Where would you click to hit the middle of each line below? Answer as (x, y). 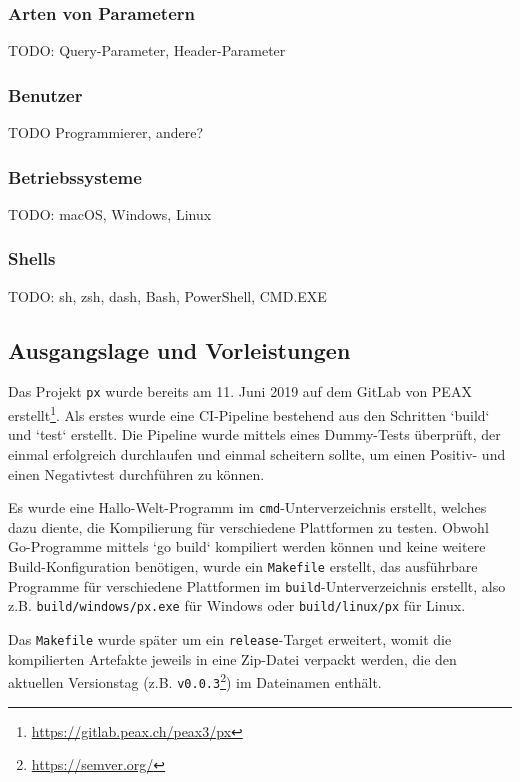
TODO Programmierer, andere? (106, 132)
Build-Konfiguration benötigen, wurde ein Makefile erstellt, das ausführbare (243, 565)
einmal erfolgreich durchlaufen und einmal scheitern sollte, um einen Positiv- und (257, 453)
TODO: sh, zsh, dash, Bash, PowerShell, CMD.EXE (167, 295)
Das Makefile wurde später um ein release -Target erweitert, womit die (230, 638)
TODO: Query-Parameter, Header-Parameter (147, 50)
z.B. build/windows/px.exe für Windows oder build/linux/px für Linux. (237, 605)
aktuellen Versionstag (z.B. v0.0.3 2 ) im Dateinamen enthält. (195, 680)
